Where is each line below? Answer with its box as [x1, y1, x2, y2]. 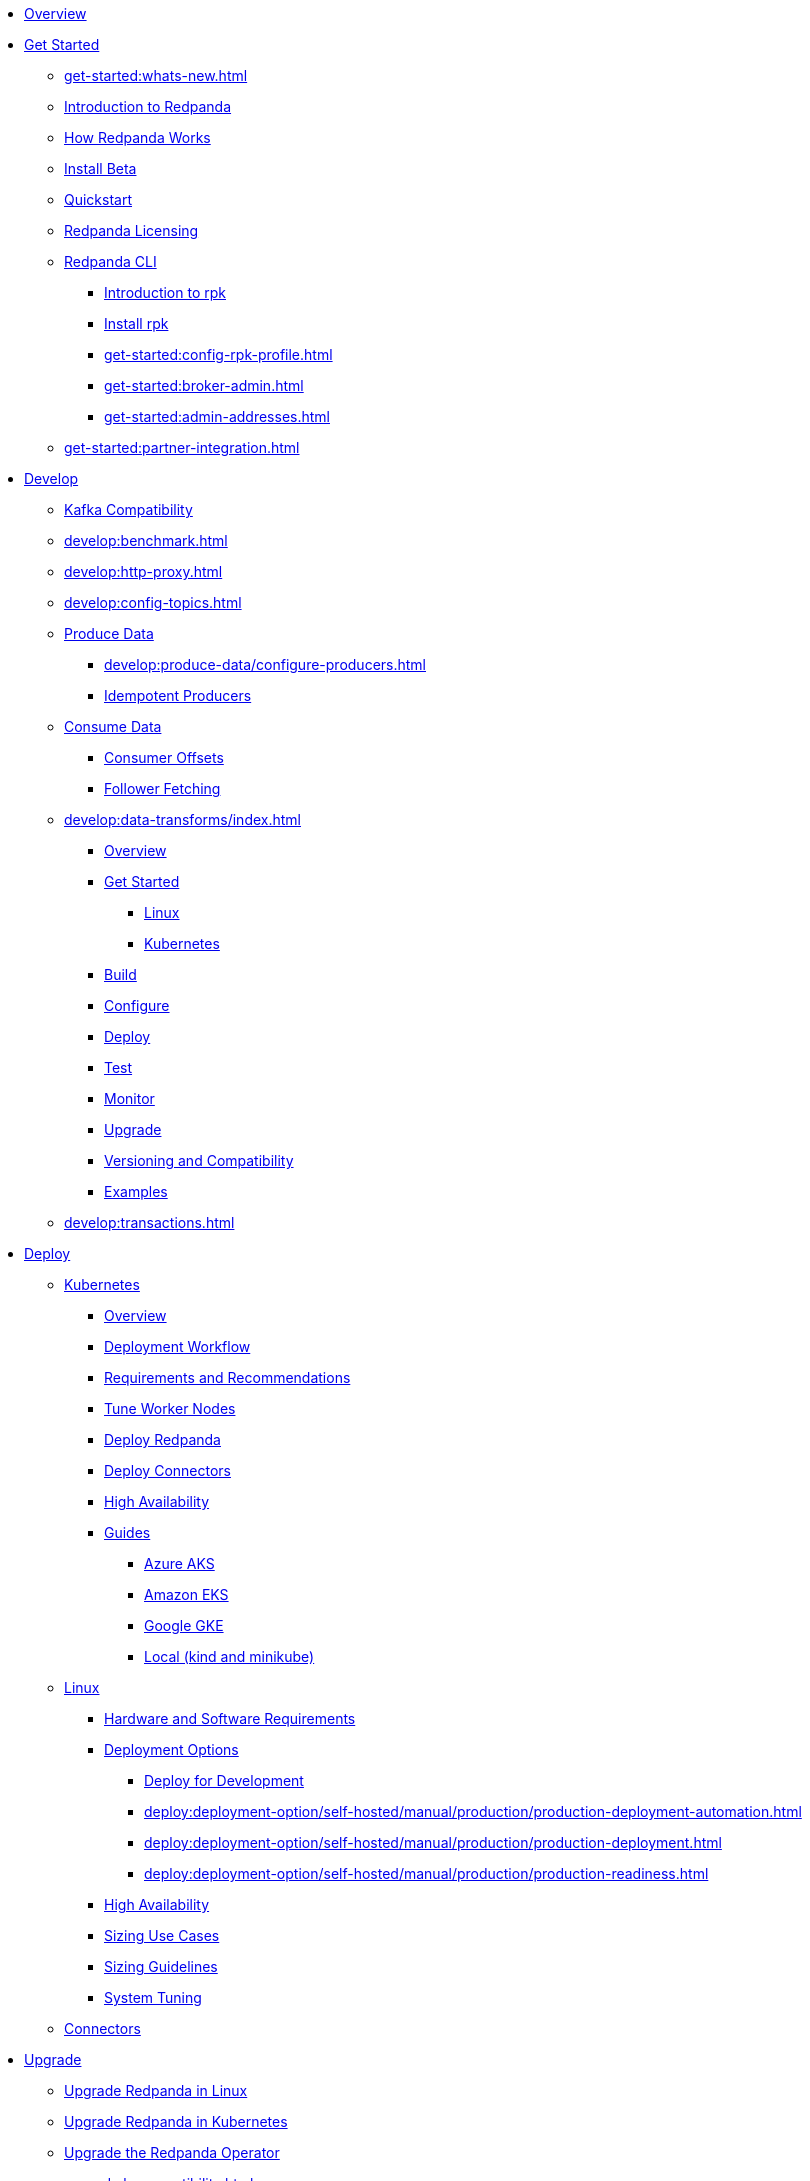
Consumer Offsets [104, 749, 224, 766]
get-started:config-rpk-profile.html [104, 346, 333, 363]
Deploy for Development [144, 1772, 304, 1789]
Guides [104, 1524, 151, 1541]
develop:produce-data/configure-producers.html [104, 656, 427, 673]
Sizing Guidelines [104, 1958, 218, 1975]
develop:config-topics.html [64, 594, 242, 611]
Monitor [104, 1090, 155, 1107]
